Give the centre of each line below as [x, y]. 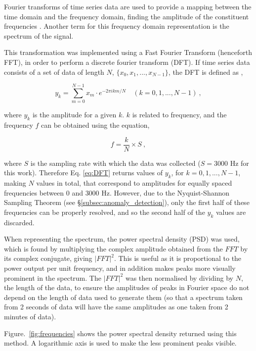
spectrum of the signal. [39, 35]
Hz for [239, 163]
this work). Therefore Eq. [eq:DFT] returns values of [84, 173]
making [15, 183]
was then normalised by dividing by [179, 277]
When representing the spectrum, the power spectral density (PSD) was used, [122, 239]
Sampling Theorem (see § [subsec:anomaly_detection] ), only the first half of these [127, 202]
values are [231, 212]
